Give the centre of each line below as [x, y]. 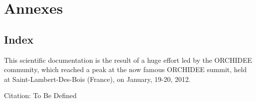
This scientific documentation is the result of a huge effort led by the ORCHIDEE [128, 60]
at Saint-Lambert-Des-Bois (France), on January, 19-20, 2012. [97, 79]
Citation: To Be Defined [40, 95]
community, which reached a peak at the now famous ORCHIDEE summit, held [125, 69]
